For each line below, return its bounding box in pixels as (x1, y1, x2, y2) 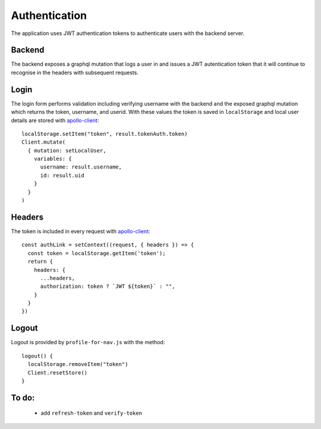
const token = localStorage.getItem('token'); (27, 250, 166, 256)
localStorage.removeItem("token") (27, 361, 128, 368)
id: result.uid (40, 172, 84, 179)
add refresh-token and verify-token (40, 409, 143, 417)
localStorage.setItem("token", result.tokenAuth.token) (21, 131, 188, 137)
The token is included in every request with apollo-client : (11, 227, 150, 234)
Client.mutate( (21, 139, 66, 145)
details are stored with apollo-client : (11, 116, 99, 124)
